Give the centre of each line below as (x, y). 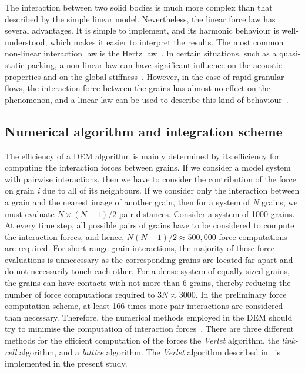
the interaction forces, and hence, (65, 236)
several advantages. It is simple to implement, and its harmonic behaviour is (142, 30)
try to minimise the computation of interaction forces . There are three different (149, 329)
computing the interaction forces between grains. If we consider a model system (148, 167)
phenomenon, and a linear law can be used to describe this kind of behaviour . (147, 99)
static (15, 64)
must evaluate (30, 213)
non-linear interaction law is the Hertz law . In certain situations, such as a (141, 53)
